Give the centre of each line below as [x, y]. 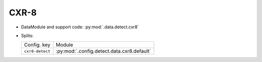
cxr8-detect [37, 51]
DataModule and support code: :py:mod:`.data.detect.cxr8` [80, 27]
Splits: [27, 36]
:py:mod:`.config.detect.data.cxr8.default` [104, 51]
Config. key [37, 45]
